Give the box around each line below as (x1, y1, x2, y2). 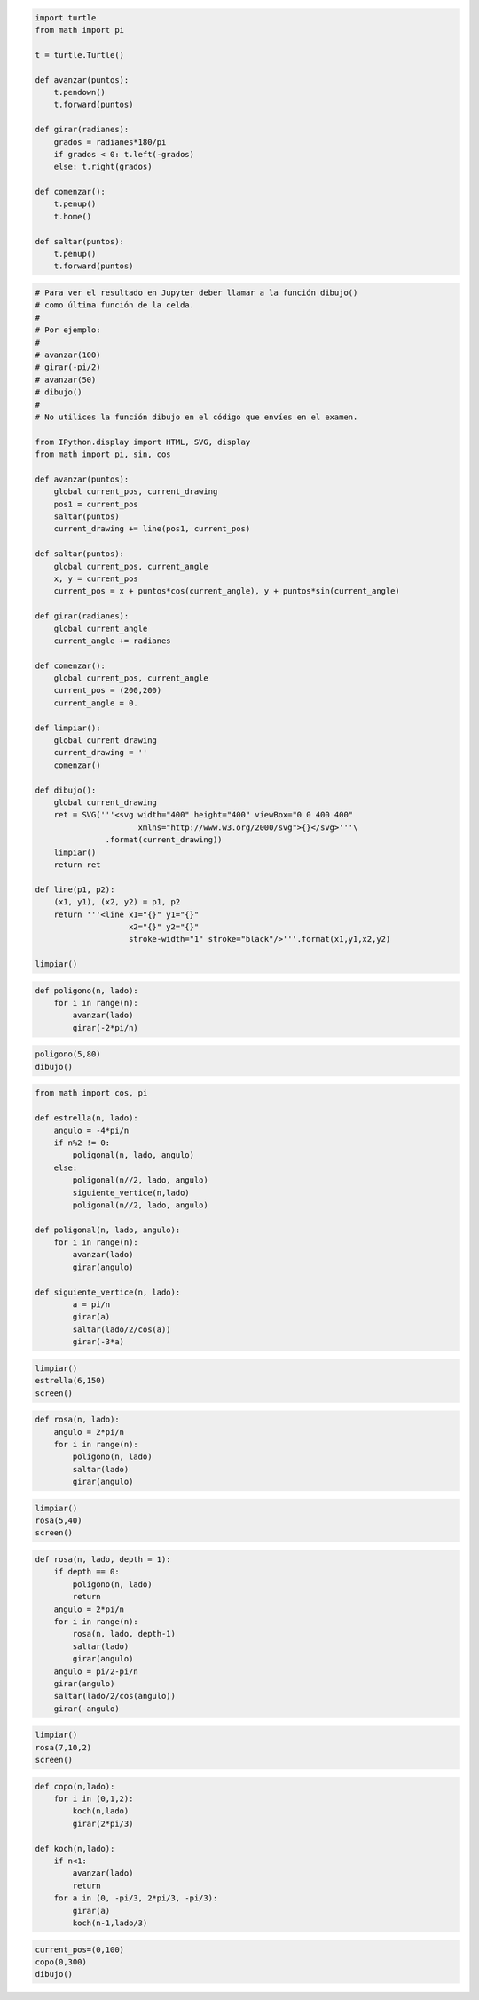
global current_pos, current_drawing (53, 487, 218, 497)
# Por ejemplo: (35, 325, 101, 335)
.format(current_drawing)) (105, 835, 223, 845)
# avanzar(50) (35, 374, 97, 385)
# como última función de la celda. (35, 300, 195, 310)
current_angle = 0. (53, 697, 139, 708)
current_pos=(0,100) (35, 1944, 124, 1955)
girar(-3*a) (72, 1337, 124, 1347)
